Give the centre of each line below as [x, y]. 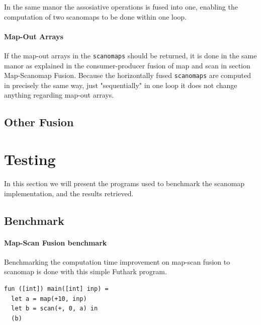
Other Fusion [39, 122]
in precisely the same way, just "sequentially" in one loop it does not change [121, 85]
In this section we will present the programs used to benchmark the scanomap [124, 183]
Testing [30, 159]
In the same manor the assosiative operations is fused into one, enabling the [121, 7]
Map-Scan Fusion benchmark [56, 242]
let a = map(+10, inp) [49, 299]
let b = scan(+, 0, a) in [55, 309]
